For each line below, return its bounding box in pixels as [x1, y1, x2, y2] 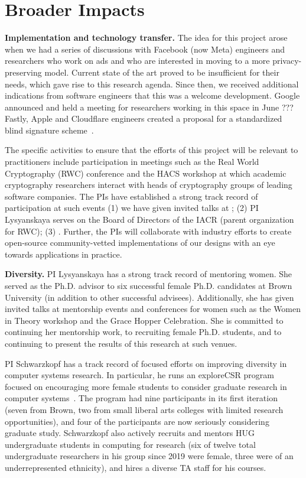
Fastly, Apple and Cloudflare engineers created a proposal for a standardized [5, 112, 282, 125]
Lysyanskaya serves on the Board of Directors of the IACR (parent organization [5, 213, 294, 226]
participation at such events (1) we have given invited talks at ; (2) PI [5, 201, 259, 214]
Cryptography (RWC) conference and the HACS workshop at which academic [5, 167, 287, 179]
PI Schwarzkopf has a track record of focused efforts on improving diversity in [5, 357, 287, 369]
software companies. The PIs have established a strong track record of [5, 190, 258, 202]
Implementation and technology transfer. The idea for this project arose [5, 31, 288, 44]
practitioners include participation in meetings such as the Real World [5, 155, 259, 168]
